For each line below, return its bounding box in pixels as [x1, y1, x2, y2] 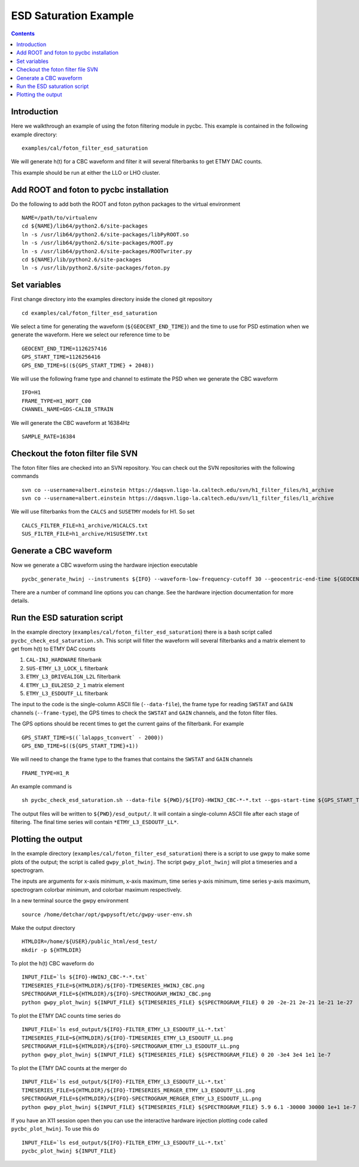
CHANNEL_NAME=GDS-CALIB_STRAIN [22, 406, 114, 413]
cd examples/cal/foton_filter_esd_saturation [22, 309, 158, 317]
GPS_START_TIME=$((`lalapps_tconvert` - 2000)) [22, 734, 164, 741]
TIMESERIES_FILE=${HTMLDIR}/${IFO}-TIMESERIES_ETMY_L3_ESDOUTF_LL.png [22, 1034, 233, 1041]
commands [11, 473, 39, 480]
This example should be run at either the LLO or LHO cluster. [11, 169, 161, 176]
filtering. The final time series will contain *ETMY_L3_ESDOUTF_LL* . [11, 819, 179, 826]
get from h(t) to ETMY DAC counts [11, 645, 96, 652]
